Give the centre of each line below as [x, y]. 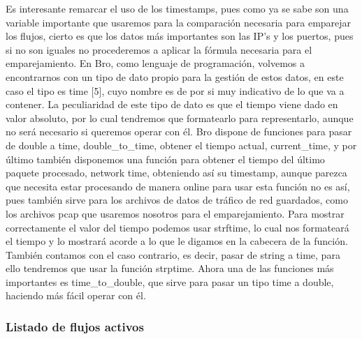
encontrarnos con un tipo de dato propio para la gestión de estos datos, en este [175, 76]
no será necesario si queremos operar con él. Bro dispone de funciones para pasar [179, 131]
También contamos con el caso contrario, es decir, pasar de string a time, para [173, 254]
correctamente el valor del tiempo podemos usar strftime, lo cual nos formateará [178, 227]
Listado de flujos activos [75, 326]
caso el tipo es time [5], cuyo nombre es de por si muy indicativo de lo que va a [175, 90]
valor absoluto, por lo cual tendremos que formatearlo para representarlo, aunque [180, 118]
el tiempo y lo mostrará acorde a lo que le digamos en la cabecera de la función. [177, 241]
